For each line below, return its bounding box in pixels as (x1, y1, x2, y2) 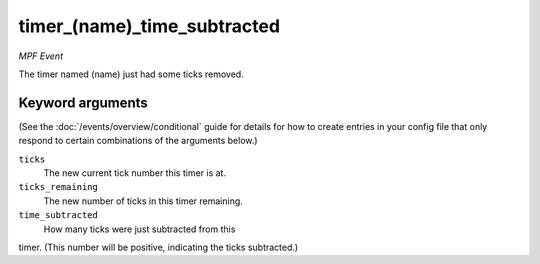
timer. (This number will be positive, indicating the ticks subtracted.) (18, 241, 299, 253)
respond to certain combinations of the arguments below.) (18, 135, 259, 147)
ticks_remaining (18, 181, 99, 193)
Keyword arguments (18, 94, 149, 111)
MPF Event (18, 50, 64, 62)
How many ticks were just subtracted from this (43, 223, 236, 235)
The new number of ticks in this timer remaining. (43, 195, 244, 207)
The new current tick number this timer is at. (43, 167, 227, 179)
